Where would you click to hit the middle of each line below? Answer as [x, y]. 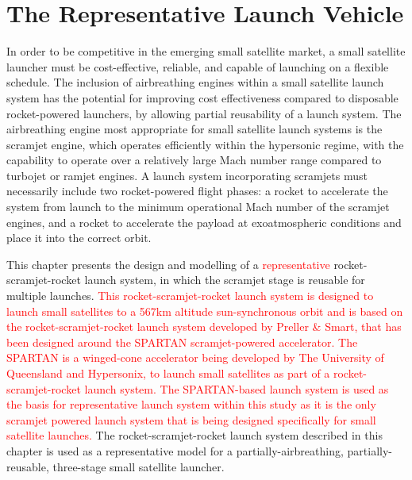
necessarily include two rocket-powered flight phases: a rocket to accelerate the [197, 191]
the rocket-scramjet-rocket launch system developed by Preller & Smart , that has [204, 326]
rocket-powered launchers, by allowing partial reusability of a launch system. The [204, 113]
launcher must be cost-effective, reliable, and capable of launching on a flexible [198, 66]
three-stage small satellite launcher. [139, 466]
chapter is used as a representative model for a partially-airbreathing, [175, 450]
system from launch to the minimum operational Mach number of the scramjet [198, 207]
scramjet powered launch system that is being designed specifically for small [191, 419]
